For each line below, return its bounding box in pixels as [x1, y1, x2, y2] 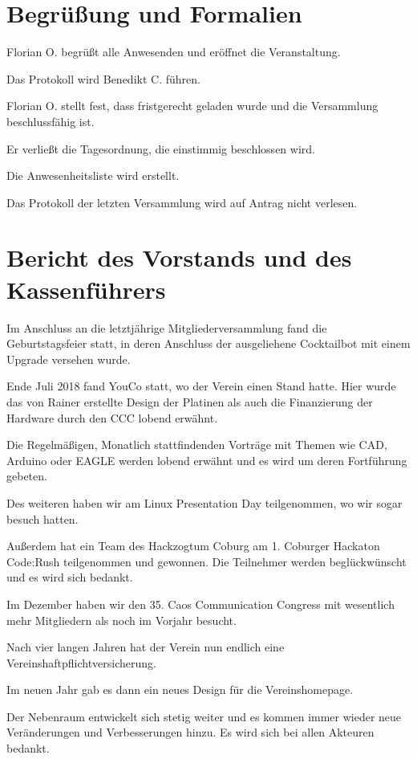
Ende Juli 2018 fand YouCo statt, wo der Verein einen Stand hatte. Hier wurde [6, 377, 396, 394]
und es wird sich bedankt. [6, 569, 133, 586]
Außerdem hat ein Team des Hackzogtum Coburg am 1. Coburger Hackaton [6, 537, 380, 554]
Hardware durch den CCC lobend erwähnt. [6, 409, 218, 426]
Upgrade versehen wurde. [6, 350, 131, 367]
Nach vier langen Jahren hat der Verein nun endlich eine [6, 639, 285, 655]
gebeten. [6, 467, 47, 484]
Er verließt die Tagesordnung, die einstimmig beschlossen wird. [6, 140, 315, 157]
